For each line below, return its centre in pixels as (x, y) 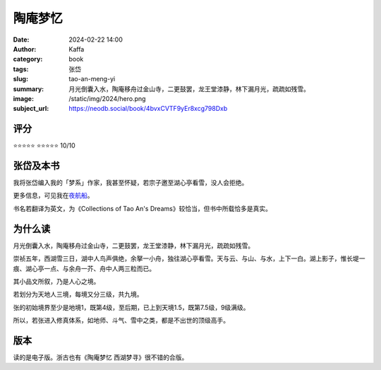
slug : (20, 79)
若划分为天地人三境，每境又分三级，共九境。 (78, 294)
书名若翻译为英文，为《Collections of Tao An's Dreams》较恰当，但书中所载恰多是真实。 (142, 208)
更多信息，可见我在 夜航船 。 (53, 196)
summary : (29, 89)
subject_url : (31, 109)
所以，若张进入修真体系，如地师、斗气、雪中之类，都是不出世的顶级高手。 (121, 321)
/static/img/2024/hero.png (107, 98)
